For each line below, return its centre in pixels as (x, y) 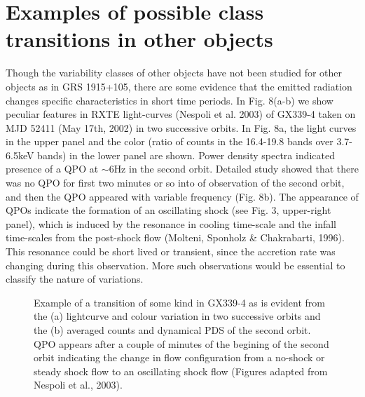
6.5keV (20, 155)
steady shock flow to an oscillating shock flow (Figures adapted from (181, 371)
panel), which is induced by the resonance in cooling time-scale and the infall (171, 223)
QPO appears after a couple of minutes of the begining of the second (181, 343)
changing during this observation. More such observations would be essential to (175, 265)
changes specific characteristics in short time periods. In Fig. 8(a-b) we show (170, 100)
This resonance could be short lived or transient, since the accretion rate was (171, 251)
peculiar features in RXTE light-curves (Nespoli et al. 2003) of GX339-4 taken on (181, 114)
